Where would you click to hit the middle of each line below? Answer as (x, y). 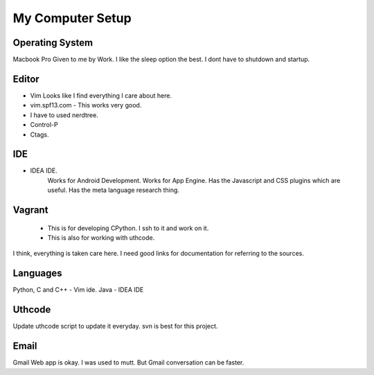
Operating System (53, 43)
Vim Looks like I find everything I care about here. (101, 95)
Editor (26, 79)
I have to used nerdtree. (64, 115)
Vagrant (30, 210)
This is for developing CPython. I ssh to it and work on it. (128, 228)
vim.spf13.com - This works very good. (86, 105)
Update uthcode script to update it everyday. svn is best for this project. (115, 326)
